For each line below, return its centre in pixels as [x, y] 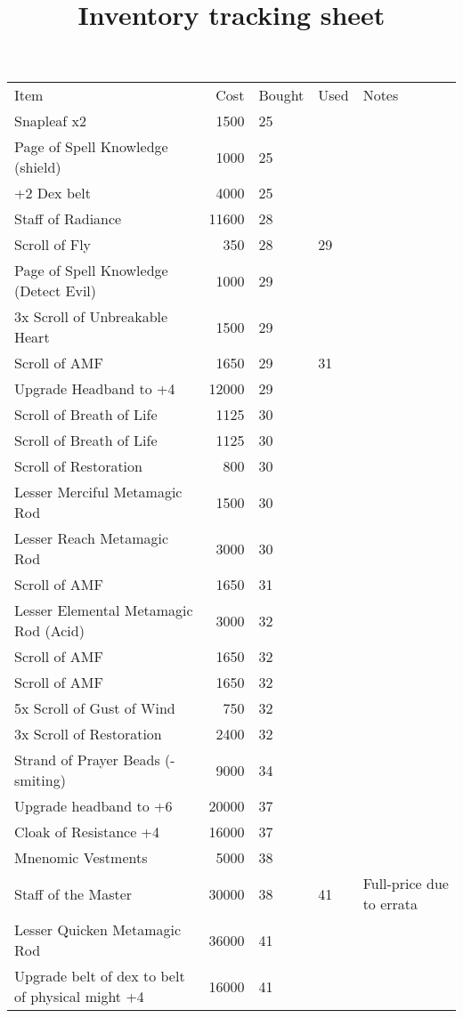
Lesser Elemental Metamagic [104, 610]
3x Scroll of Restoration [88, 734]
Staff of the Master [73, 893]
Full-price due [406, 884]
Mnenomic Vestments [81, 858]
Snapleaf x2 [50, 121]
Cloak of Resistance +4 [87, 832]
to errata [390, 904]
